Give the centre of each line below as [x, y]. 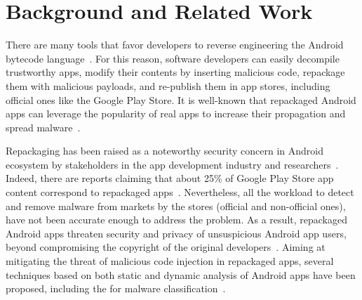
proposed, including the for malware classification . [116, 288]
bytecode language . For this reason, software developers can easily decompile [173, 58]
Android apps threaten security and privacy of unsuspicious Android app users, [176, 233]
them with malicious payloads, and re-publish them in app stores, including [168, 85]
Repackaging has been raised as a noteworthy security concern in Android [165, 151]
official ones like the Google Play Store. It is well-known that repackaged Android [181, 99]
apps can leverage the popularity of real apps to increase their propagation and [176, 113]
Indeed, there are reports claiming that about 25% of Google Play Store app [170, 178]
